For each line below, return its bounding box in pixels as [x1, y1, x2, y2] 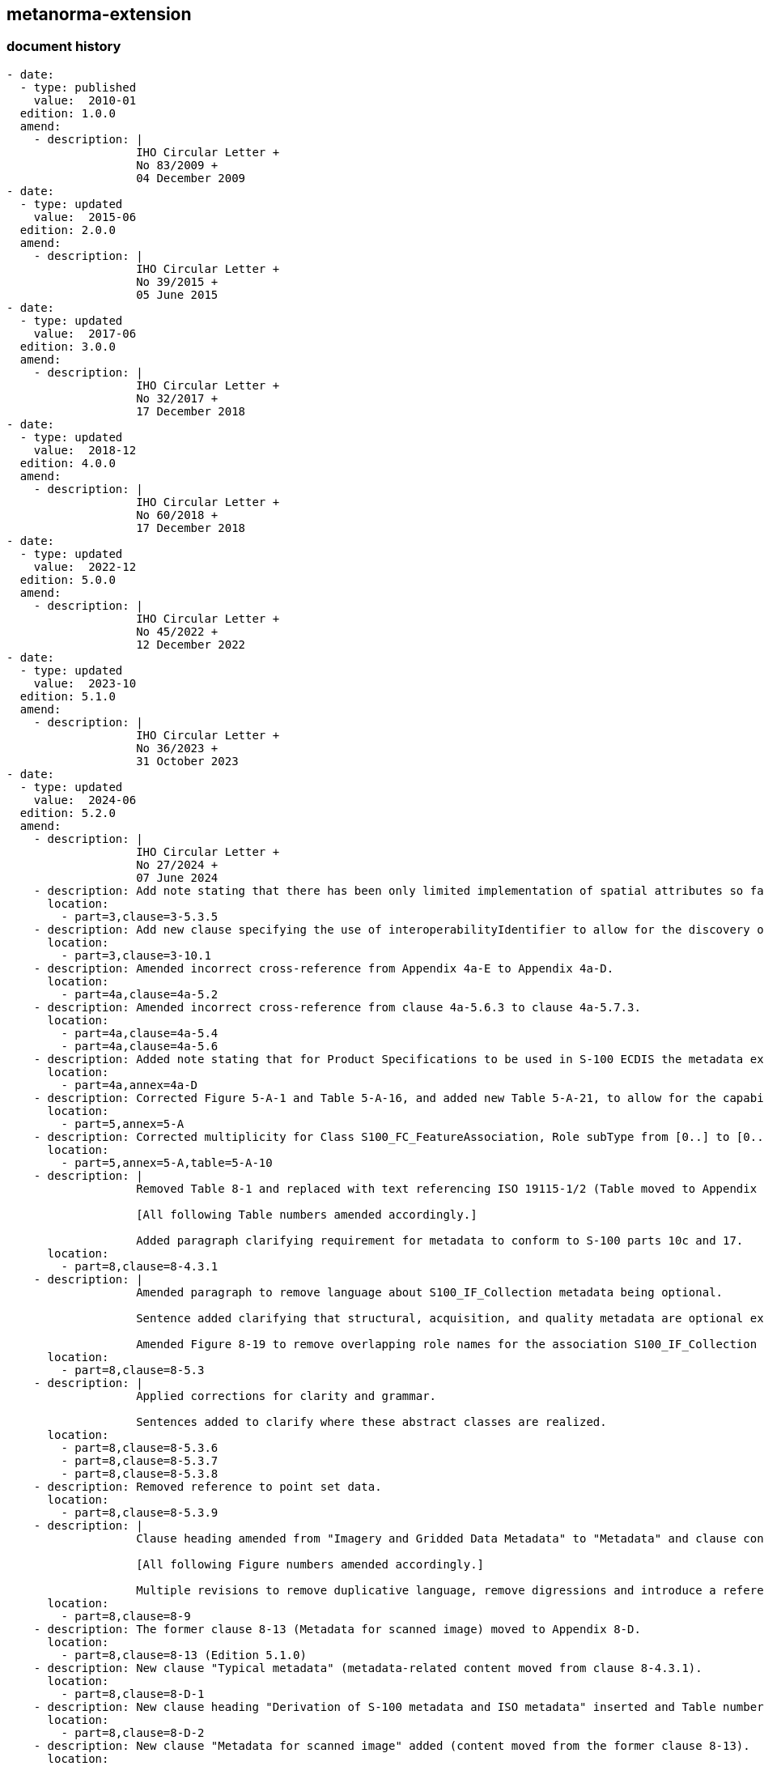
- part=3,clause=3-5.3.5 [61, 909, 219, 923]
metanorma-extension [6, 4, 192, 24]
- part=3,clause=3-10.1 [61, 948, 211, 962]
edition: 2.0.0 [19, 223, 116, 236]
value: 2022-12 [33, 560, 137, 573]
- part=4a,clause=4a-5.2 [61, 987, 219, 1001]
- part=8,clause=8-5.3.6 [61, 1440, 219, 1454]
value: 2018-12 [33, 443, 137, 457]
